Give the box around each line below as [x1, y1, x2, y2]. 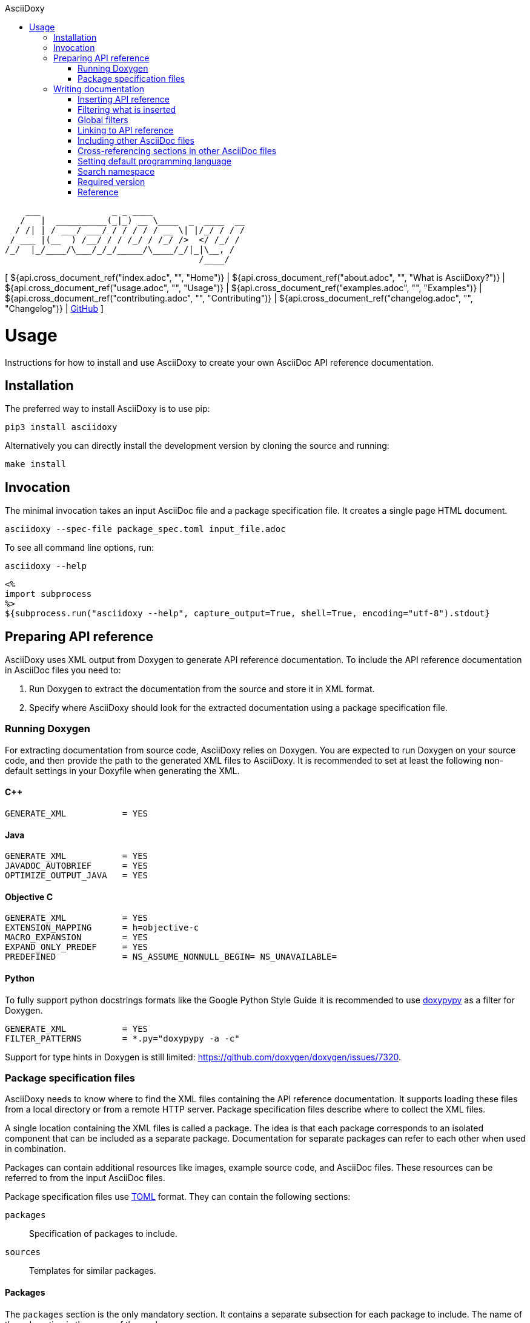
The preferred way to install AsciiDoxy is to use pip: [5, 403, 210, 414]
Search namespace [78, 166, 155, 177]
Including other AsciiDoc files [78, 135, 194, 146]
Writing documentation [53, 84, 144, 94]
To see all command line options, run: [5, 542, 154, 553]
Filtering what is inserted [78, 104, 176, 115]
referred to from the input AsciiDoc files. [5, 1173, 165, 1183]
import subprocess [5, 589, 92, 599]
